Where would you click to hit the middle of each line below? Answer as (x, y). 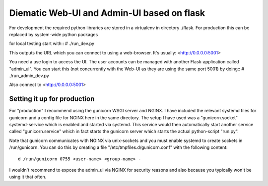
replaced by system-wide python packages (54, 34)
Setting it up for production (52, 99)
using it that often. (28, 177)
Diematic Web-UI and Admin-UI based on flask (107, 13)
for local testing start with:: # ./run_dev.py (52, 44)
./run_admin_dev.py (29, 75)
